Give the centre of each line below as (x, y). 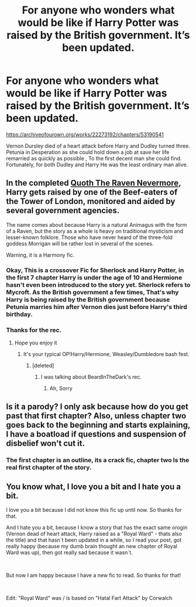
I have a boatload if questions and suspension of (96, 435)
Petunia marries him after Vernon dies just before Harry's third (97, 307)
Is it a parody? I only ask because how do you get (97, 407)
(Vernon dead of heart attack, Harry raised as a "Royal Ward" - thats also (94, 534)
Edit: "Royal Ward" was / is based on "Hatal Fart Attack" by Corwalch (89, 598)
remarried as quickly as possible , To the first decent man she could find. (94, 158)
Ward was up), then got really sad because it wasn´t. (69, 552)
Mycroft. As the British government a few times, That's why (92, 292)
